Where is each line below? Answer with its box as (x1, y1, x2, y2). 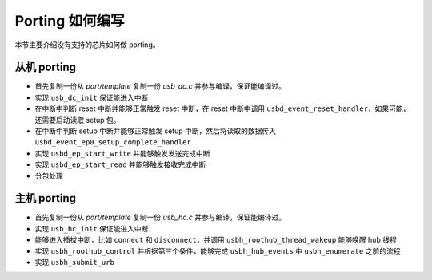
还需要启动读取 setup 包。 (34, 115, 121, 124)
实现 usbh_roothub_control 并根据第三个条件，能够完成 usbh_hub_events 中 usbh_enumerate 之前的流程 (34, 246, 401, 255)
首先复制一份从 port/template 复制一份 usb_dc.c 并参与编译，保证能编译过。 (34, 81, 286, 91)
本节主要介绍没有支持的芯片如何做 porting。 (14, 40, 160, 49)
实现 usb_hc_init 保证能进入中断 (34, 223, 149, 233)
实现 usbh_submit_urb (34, 258, 115, 267)
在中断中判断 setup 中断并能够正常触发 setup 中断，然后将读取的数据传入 (34, 126, 276, 136)
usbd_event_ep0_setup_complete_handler (34, 138, 191, 147)
